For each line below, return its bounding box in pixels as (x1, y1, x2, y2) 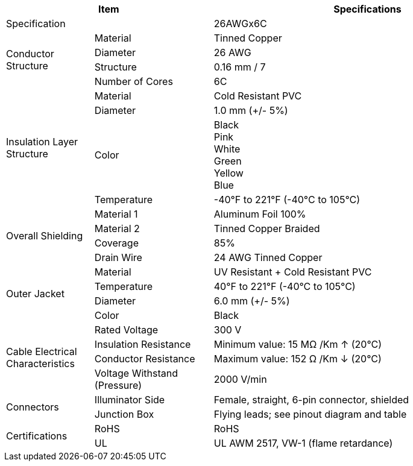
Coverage (94, 237, 139, 249)
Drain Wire (94, 251, 142, 263)
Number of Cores (94, 75, 173, 87)
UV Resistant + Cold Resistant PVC (213, 266, 372, 278)
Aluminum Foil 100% (213, 208, 306, 220)
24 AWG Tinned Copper (213, 251, 323, 263)
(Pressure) (94, 379, 142, 391)
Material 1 (94, 208, 138, 220)
